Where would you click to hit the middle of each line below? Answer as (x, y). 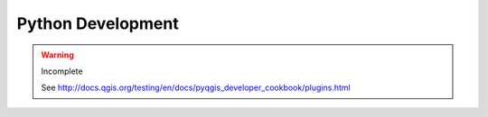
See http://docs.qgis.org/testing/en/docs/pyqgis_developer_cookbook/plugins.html (196, 88)
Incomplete (62, 71)
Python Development (98, 23)
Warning (57, 55)
